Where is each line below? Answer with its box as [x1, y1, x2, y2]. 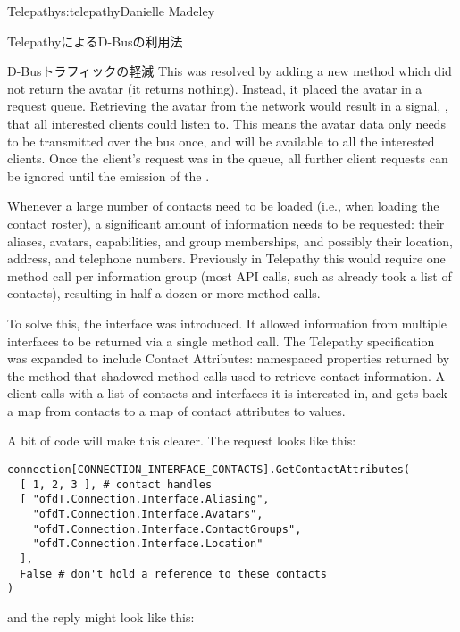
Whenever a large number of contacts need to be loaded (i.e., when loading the [7, 196, 439, 215]
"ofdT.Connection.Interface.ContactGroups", [32, 522, 302, 536]
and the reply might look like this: [7, 607, 195, 626]
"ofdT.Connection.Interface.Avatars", [32, 508, 263, 521]
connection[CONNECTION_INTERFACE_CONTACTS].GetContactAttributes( [7, 463, 411, 477]
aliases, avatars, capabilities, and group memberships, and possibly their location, [7, 231, 453, 250]
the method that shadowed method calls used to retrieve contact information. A [7, 366, 445, 385]
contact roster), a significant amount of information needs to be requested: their [7, 213, 445, 232]
